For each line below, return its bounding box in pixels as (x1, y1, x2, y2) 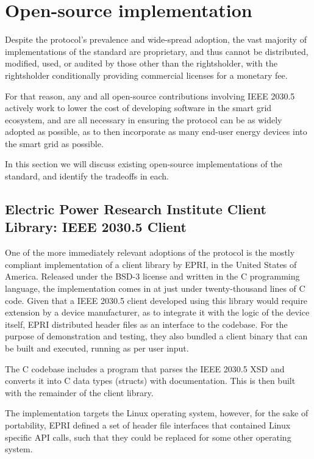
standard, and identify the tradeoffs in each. (5, 170, 169, 183)
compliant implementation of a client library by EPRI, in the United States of (5, 258, 297, 270)
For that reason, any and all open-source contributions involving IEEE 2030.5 (5, 89, 295, 102)
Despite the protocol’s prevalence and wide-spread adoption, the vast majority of (5, 33, 307, 46)
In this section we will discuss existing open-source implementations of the (5, 157, 282, 170)
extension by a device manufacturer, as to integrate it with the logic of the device (5, 306, 310, 319)
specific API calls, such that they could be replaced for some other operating (5, 430, 291, 443)
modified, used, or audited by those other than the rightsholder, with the (5, 57, 277, 70)
